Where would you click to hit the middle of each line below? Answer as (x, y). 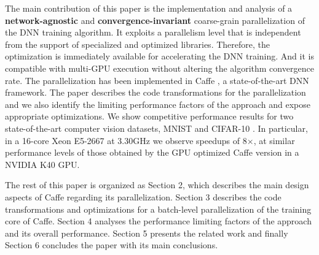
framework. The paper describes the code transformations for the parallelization (156, 92)
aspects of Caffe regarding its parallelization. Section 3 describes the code (143, 196)
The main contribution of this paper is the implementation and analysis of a (149, 8)
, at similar (274, 140)
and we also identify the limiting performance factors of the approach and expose (158, 104)
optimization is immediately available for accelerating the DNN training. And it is (159, 56)
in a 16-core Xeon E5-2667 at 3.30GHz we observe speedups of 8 (126, 140)
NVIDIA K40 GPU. (42, 164)
